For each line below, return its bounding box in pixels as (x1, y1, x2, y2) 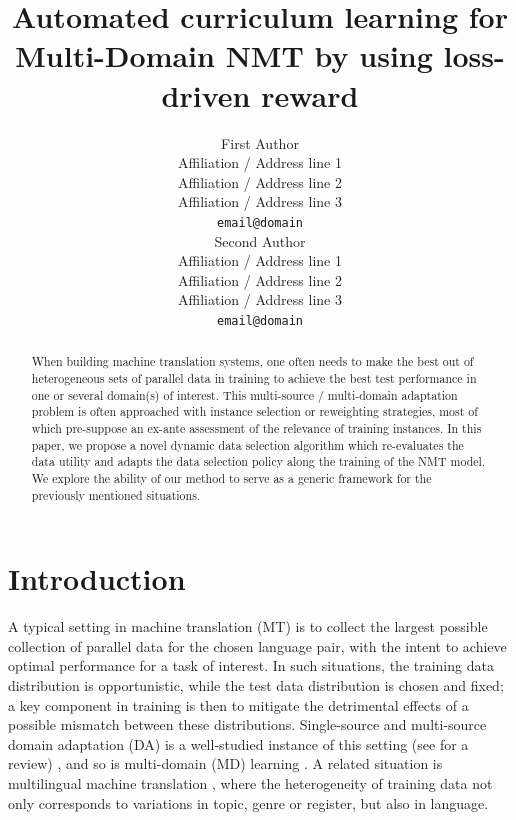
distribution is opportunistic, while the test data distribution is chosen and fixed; (8, 674, 504, 695)
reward (261, 74, 359, 115)
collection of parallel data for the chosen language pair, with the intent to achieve (8, 635, 507, 656)
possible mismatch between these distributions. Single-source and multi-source (8, 714, 487, 735)
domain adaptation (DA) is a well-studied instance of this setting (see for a (8, 733, 469, 754)
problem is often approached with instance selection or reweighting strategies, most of (31, 403, 478, 420)
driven (161, 74, 251, 115)
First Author (221, 132, 299, 153)
